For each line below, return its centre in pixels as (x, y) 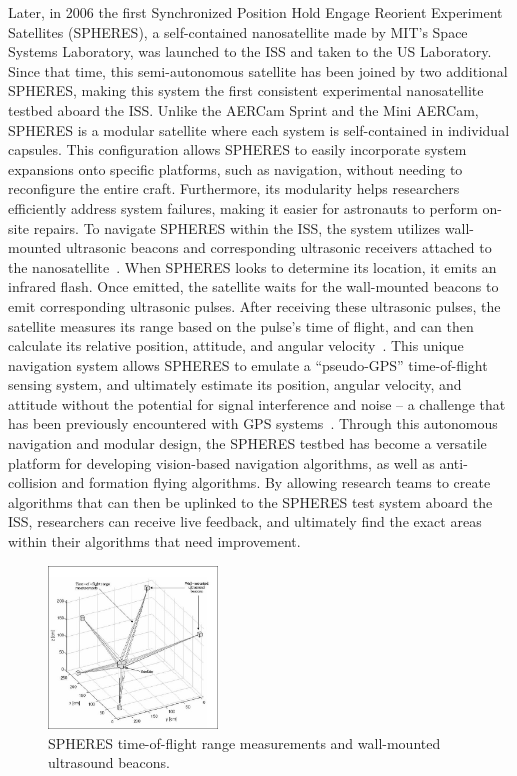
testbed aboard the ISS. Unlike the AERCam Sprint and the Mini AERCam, (243, 109)
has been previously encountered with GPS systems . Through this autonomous (253, 423)
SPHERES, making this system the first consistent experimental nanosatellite (246, 90)
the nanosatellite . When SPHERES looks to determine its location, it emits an (252, 266)
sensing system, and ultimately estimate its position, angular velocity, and (235, 384)
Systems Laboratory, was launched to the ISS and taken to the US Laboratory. (250, 51)
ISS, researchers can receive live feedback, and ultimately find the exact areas (245, 521)
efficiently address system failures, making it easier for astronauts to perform (243, 207)
